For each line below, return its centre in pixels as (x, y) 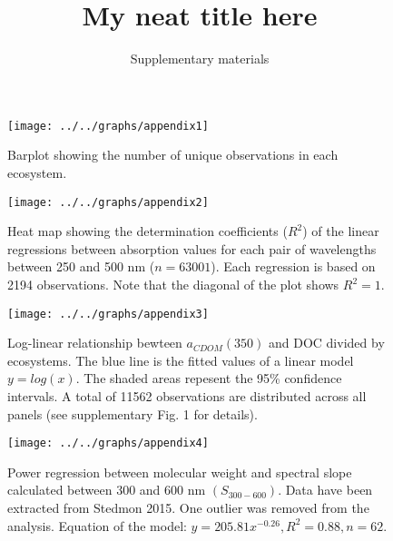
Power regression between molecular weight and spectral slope (180, 472)
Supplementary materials (200, 59)
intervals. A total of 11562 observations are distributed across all (187, 396)
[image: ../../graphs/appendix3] (108, 314)
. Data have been (325, 490)
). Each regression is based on (293, 266)
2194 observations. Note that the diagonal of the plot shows (173, 284)
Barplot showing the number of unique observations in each (173, 155)
